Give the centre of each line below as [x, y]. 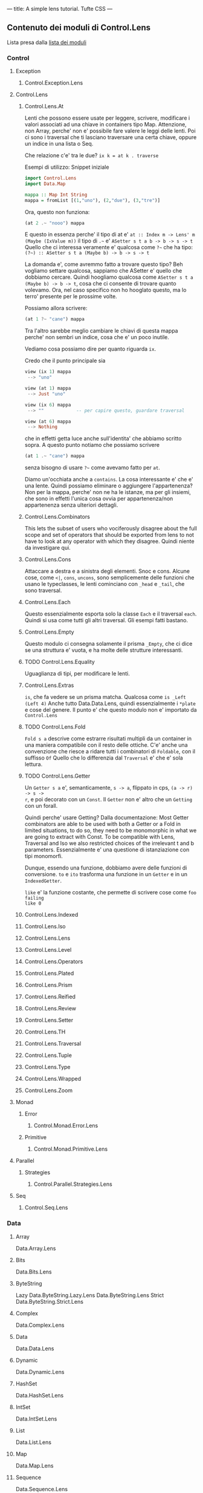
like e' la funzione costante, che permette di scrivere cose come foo [111, 893]
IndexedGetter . [43, 881]
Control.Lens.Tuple [48, 1055]
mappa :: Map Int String [56, 195]
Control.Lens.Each [48, 602]
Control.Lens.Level [48, 950]
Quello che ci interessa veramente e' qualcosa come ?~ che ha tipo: [108, 247]
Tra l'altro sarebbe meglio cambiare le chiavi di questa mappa [101, 331]
